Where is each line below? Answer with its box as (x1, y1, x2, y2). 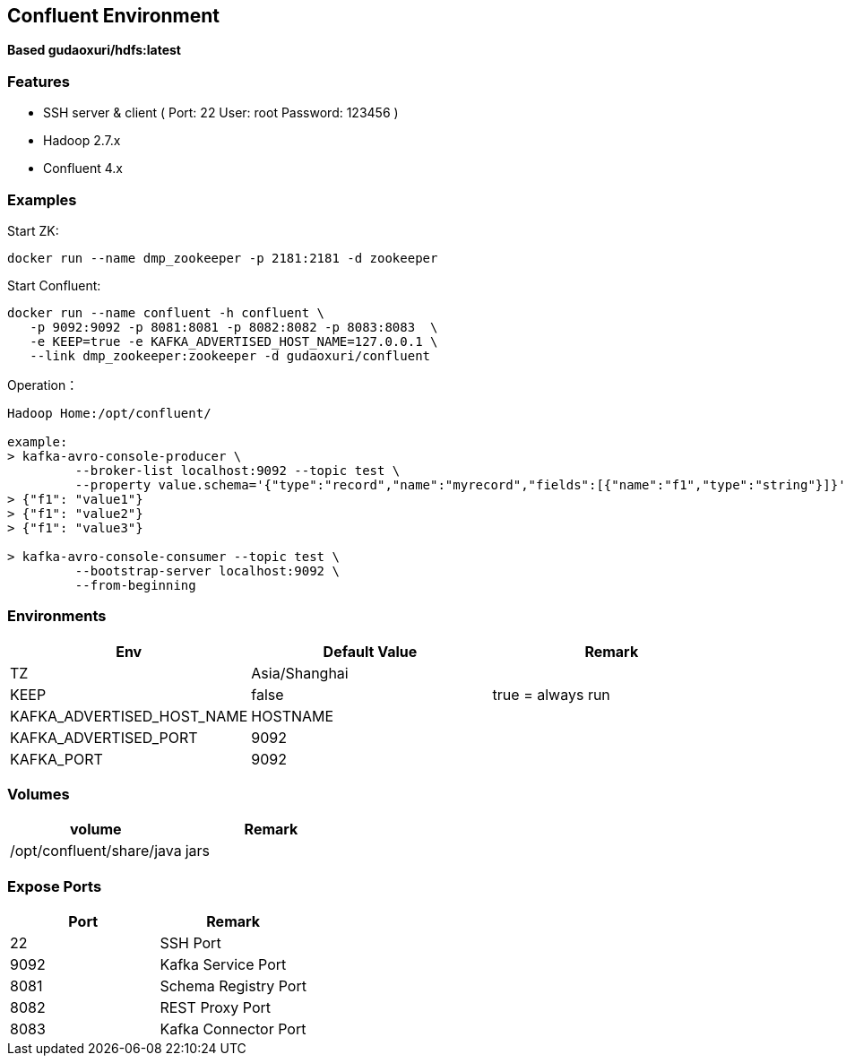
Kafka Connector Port (160, 1020, 306, 1039)
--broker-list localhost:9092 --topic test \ (74, 462, 401, 478)
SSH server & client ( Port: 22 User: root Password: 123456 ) (43, 105, 399, 121)
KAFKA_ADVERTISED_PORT (10, 728, 198, 747)
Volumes (7, 785, 70, 804)
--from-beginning (74, 577, 196, 592)
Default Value (323, 642, 418, 661)
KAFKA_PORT (10, 749, 103, 768)
